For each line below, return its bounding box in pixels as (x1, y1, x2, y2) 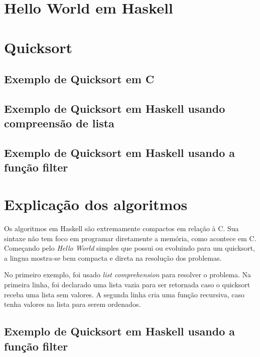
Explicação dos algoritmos (4, 194, 188, 215)
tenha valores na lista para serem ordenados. (4, 299, 141, 309)
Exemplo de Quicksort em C (4, 71, 155, 87)
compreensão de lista (4, 115, 114, 131)
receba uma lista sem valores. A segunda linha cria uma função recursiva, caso (4, 289, 244, 299)
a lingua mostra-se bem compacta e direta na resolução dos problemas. (4, 252, 222, 263)
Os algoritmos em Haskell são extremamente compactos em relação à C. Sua (4, 223, 239, 233)
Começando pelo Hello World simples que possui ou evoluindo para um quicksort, (4, 243, 255, 253)
